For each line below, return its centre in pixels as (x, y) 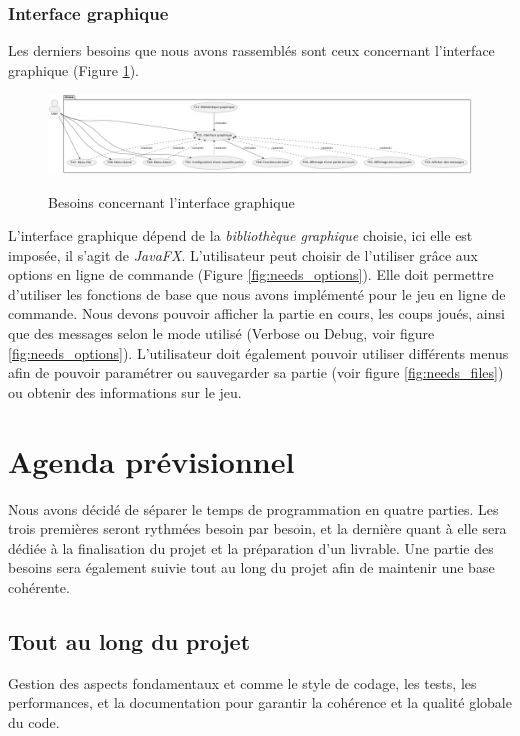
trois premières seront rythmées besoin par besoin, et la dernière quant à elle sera (257, 528)
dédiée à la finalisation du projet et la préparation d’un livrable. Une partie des (251, 547)
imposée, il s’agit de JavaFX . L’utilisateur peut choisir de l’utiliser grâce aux (243, 254)
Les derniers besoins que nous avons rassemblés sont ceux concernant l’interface (251, 50)
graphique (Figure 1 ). (73, 69)
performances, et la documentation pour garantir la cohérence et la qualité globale (260, 702)
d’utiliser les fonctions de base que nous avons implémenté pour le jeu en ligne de (257, 293)
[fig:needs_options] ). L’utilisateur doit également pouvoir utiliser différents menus (258, 352)
